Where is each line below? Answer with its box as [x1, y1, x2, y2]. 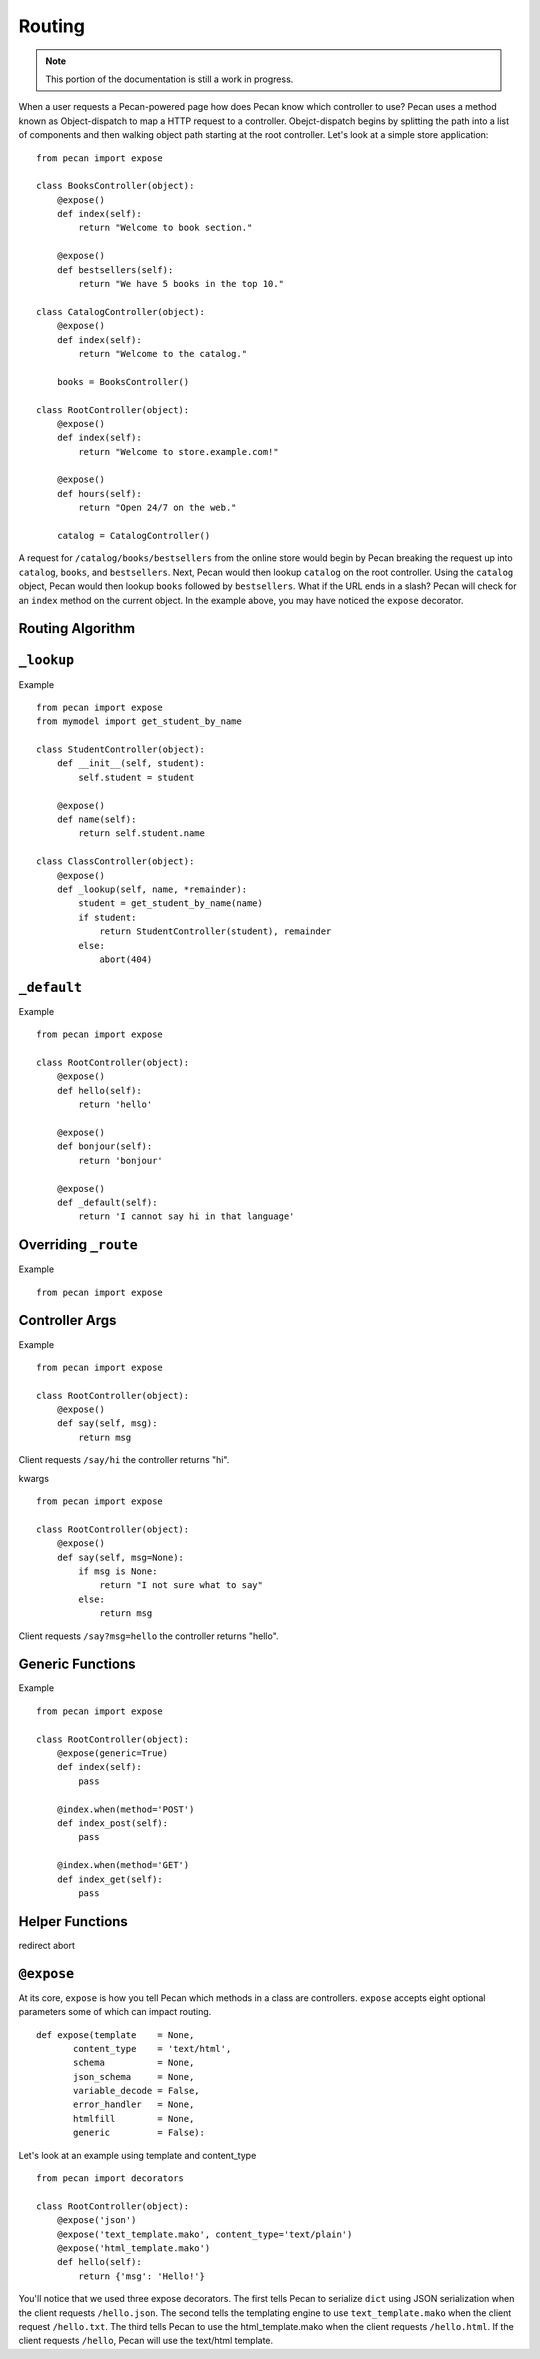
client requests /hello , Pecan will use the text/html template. [18, 2335, 274, 2347]
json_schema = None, [73, 2071, 195, 2082]
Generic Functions [18, 1656, 136, 1673]
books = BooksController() [56, 376, 190, 387]
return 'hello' [78, 1099, 153, 1110]
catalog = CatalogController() [56, 530, 211, 542]
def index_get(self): [56, 1873, 164, 1885]
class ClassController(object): [36, 856, 195, 867]
